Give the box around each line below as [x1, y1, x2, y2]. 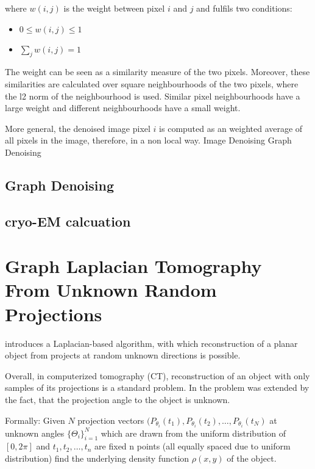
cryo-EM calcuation [5, 211, 131, 230]
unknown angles [5, 426, 65, 439]
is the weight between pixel [63, 2, 165, 14]
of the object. [227, 452, 277, 465]
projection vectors [77, 413, 144, 426]
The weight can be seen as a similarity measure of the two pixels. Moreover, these [5, 65, 310, 78]
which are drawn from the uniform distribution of [101, 426, 286, 439]
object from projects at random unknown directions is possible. [5, 349, 241, 362]
